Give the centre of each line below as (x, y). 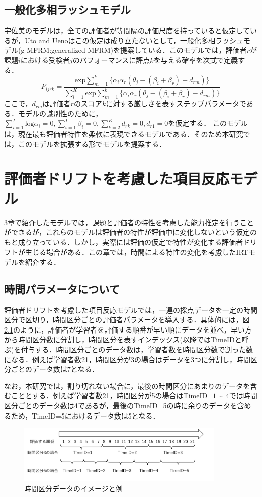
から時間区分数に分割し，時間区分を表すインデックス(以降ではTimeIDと (123, 339)
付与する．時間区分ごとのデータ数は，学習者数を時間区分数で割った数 (137, 349)
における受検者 (45, 60)
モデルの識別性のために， (60, 113)
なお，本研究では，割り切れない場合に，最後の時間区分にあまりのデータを (127, 386)
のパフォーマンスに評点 (111, 60)
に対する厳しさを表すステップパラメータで (176, 103)
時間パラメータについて (62, 288)
